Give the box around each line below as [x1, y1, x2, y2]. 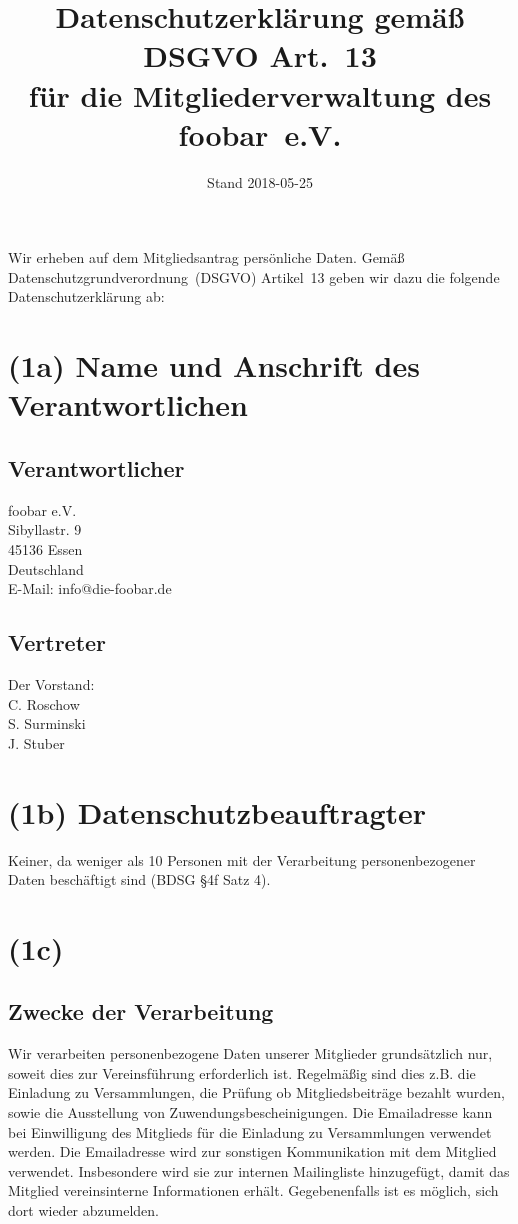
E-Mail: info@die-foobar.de [8, 578, 172, 599]
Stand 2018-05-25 [207, 171, 313, 192]
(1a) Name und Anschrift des [8, 345, 420, 386]
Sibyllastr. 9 [8, 519, 82, 540]
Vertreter [8, 627, 107, 658]
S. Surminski [8, 713, 86, 734]
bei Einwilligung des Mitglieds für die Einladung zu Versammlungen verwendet [8, 1121, 492, 1142]
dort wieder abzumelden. [8, 1200, 159, 1221]
